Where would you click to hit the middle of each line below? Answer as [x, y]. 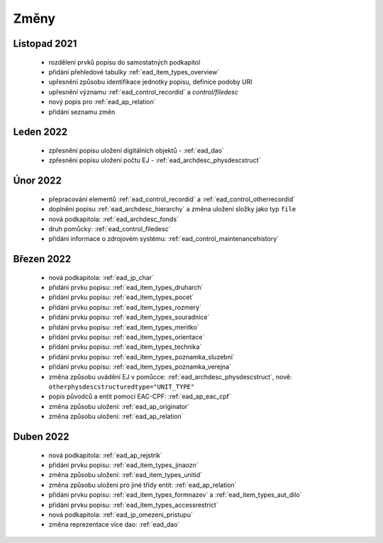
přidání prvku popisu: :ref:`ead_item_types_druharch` [126, 288]
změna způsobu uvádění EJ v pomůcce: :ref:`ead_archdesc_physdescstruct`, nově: [170, 376]
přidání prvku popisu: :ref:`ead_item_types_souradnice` [129, 317]
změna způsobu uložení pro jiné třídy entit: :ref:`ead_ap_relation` [143, 485]
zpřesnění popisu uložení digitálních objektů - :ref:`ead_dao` [137, 150]
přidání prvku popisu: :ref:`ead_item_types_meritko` [124, 327]
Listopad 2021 [45, 44]
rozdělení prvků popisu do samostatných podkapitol [124, 62]
